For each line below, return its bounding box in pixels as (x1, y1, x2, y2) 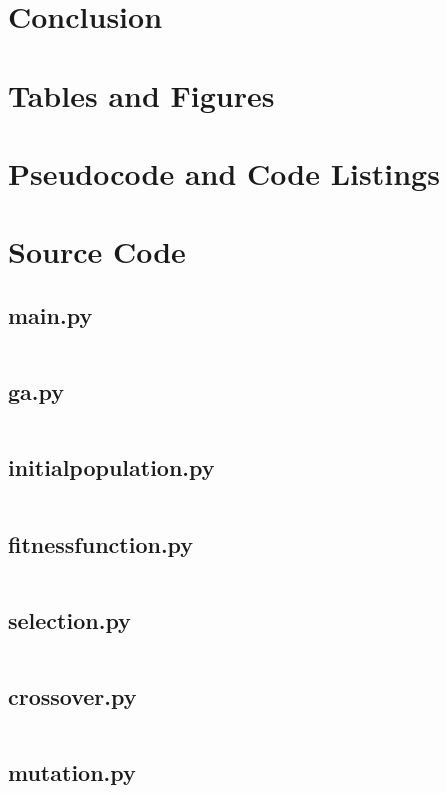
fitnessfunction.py (8, 528, 194, 559)
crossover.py (8, 680, 137, 711)
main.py (8, 299, 93, 330)
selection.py (8, 604, 131, 635)
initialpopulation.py (8, 452, 215, 483)
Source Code (8, 231, 186, 272)
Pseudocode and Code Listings (8, 152, 440, 193)
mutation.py (8, 757, 136, 788)
